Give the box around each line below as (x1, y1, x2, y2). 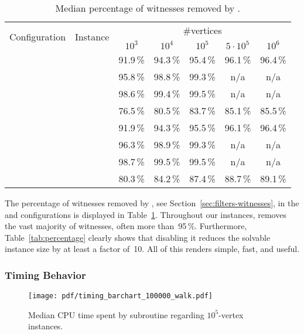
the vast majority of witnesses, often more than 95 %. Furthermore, (5, 220, 247, 232)
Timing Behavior (5, 267, 86, 282)
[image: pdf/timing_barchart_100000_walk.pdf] (28, 292, 213, 301)
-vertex (218, 308, 244, 321)
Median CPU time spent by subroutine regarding (28, 308, 204, 321)
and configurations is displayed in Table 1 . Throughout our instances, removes (5, 208, 286, 220)
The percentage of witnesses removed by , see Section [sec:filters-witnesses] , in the (5, 197, 299, 209)
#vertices (183, 23, 222, 37)
